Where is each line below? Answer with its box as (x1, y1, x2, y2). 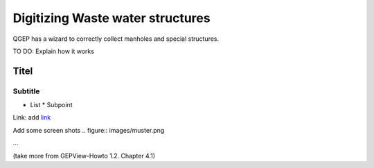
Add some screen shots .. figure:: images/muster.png (12, 126, 165, 134)
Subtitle (12, 86, 40, 96)
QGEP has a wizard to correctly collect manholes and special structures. (12, 35, 220, 43)
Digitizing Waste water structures (12, 10, 211, 26)
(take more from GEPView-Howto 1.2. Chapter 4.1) (12, 151, 156, 160)
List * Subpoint (30, 101, 73, 109)
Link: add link (12, 113, 51, 122)
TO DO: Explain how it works (12, 47, 95, 55)
